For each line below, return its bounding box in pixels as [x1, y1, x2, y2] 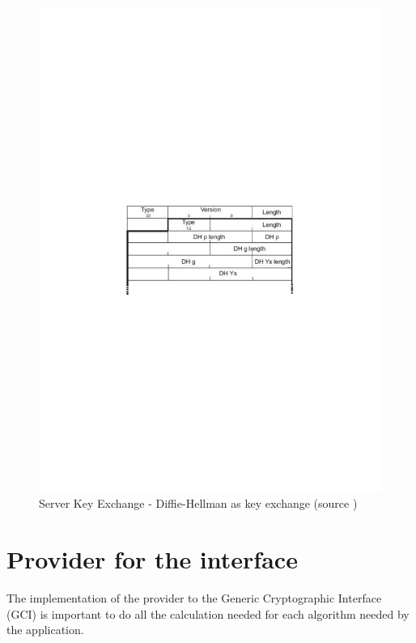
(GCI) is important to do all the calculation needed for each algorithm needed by [6, 605, 410, 622]
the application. [6, 621, 84, 638]
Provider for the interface [6, 543, 298, 576]
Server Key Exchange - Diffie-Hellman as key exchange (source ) [39, 495, 358, 512]
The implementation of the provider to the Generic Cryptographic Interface [6, 590, 382, 606]
